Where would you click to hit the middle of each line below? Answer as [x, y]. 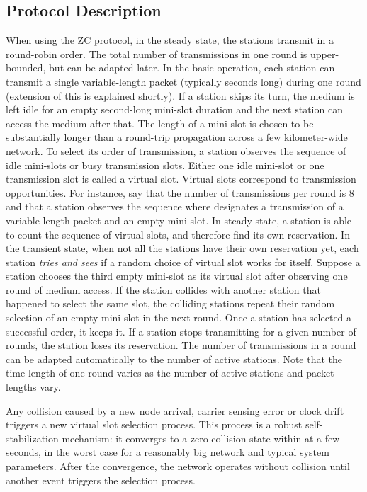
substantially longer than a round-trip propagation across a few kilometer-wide [177, 137]
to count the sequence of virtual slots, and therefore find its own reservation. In [178, 234]
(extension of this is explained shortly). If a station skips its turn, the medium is [180, 95]
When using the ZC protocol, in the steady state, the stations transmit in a [170, 40]
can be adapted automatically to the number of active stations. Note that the [174, 359]
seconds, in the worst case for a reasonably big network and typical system [168, 452]
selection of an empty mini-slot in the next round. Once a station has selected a [179, 317]
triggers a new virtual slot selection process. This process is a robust [154, 424]
